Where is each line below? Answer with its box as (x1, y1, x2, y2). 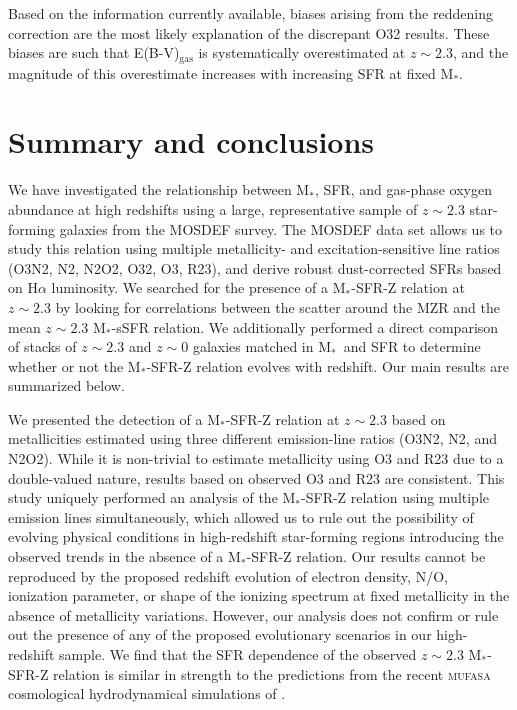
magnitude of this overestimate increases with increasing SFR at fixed (8, 62, 436, 83)
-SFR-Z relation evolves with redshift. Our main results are (146, 355, 509, 376)
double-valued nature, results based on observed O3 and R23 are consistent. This (8, 467, 505, 488)
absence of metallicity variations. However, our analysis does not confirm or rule (8, 604, 499, 625)
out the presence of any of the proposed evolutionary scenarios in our (8, 624, 432, 645)
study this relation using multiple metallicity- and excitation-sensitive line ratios (8, 238, 500, 259)
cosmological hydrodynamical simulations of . (8, 683, 286, 704)
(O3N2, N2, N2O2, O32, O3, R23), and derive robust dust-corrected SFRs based (8, 257, 502, 278)
